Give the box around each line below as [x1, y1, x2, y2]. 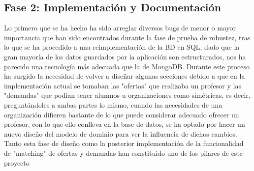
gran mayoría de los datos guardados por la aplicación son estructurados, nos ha [4, 51, 246, 61]
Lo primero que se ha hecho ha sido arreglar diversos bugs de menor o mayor [4, 23, 236, 33]
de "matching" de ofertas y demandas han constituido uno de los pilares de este [4, 147, 243, 158]
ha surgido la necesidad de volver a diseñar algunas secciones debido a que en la [4, 71, 245, 81]
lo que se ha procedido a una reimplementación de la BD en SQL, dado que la [4, 42, 240, 52]
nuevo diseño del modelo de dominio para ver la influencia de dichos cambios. [4, 128, 237, 139]
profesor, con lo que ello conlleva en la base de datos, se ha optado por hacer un [4, 119, 245, 129]
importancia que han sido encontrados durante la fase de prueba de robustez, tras [4, 32, 251, 42]
